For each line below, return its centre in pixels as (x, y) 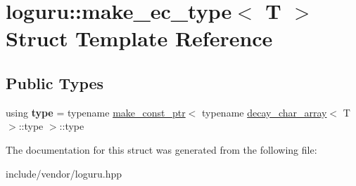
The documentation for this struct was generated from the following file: (161, 149)
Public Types (55, 82)
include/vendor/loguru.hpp (64, 173)
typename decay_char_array (265, 112)
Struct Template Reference (139, 38)
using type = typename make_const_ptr (96, 112)
